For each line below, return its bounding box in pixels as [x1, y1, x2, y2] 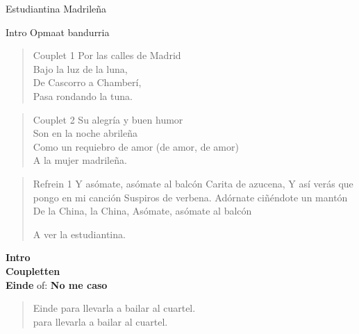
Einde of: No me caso [6, 277, 108, 292]
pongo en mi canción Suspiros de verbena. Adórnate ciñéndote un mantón [33, 190, 348, 204]
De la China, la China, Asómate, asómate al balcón [33, 203, 252, 218]
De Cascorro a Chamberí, [33, 75, 142, 90]
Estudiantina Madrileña [6, 1, 107, 15]
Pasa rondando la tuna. [33, 88, 133, 103]
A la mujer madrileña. [33, 153, 127, 167]
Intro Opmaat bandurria [6, 24, 110, 39]
